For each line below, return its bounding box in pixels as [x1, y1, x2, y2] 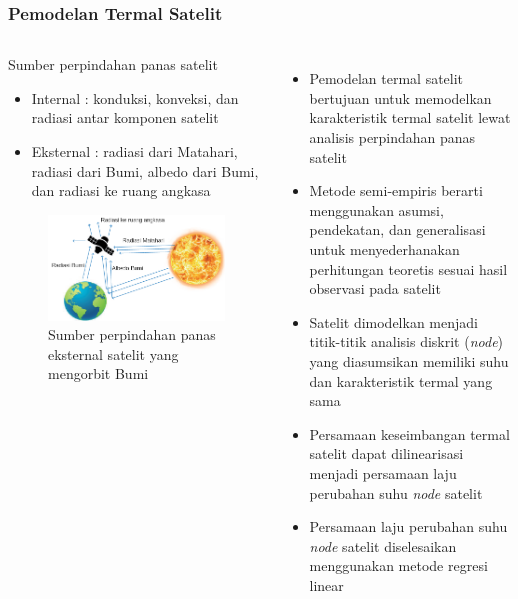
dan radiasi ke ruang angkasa [31, 180, 211, 201]
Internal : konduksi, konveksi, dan [31, 87, 239, 108]
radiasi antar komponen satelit [31, 107, 219, 128]
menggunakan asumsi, [309, 199, 444, 220]
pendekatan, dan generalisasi [309, 219, 486, 240]
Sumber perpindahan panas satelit [8, 54, 218, 75]
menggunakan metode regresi [309, 555, 488, 576]
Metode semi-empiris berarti [309, 180, 483, 201]
